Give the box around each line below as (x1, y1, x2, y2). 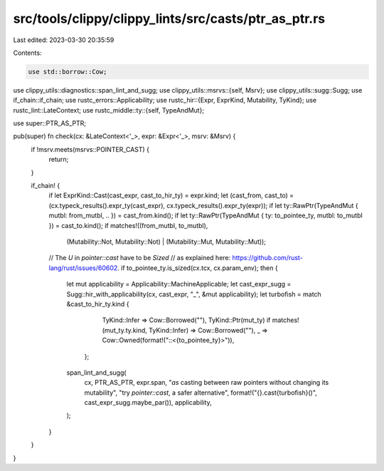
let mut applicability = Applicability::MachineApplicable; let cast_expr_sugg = (66, 280, 292, 289)
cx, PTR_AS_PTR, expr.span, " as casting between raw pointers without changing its (84, 378, 329, 387)
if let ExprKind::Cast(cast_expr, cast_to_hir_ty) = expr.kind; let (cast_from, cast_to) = (48, 191, 294, 200)
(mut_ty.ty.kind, (102, 326, 147, 334)
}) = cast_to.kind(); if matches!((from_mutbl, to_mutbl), (48, 221, 208, 229)
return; (48, 155, 69, 164)
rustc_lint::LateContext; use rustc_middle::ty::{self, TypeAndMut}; (13, 105, 205, 114)
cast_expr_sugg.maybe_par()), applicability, (84, 398, 213, 407)
